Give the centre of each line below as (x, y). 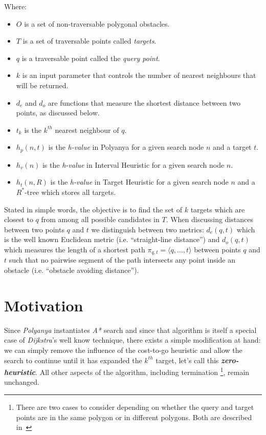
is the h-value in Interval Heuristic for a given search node (133, 164)
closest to (19, 219)
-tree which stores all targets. (70, 192)
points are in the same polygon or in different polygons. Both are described (134, 417)
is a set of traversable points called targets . (90, 41)
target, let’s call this (187, 360)
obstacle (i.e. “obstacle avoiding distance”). (72, 270)
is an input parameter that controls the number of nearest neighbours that (139, 75)
